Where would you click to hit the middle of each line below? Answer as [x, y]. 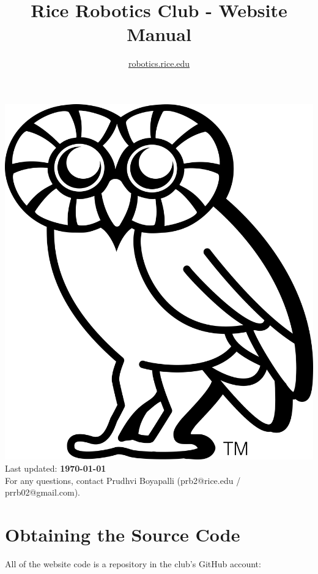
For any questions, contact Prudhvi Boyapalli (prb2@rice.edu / [123, 480]
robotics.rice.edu [159, 63]
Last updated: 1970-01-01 [56, 468]
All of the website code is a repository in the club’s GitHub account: [133, 563]
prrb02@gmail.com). [43, 492]
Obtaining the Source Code [123, 534]
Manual [159, 34]
